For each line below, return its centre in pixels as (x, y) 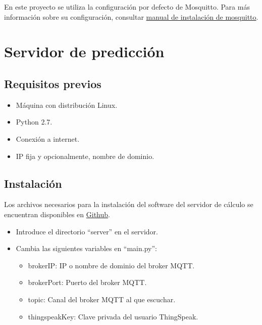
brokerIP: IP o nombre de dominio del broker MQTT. (111, 265)
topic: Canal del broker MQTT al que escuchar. (102, 299)
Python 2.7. (34, 122)
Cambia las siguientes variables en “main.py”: (86, 248)
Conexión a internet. (48, 138)
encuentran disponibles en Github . (57, 214)
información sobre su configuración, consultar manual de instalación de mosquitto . (131, 16)
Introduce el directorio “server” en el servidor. (87, 231)
